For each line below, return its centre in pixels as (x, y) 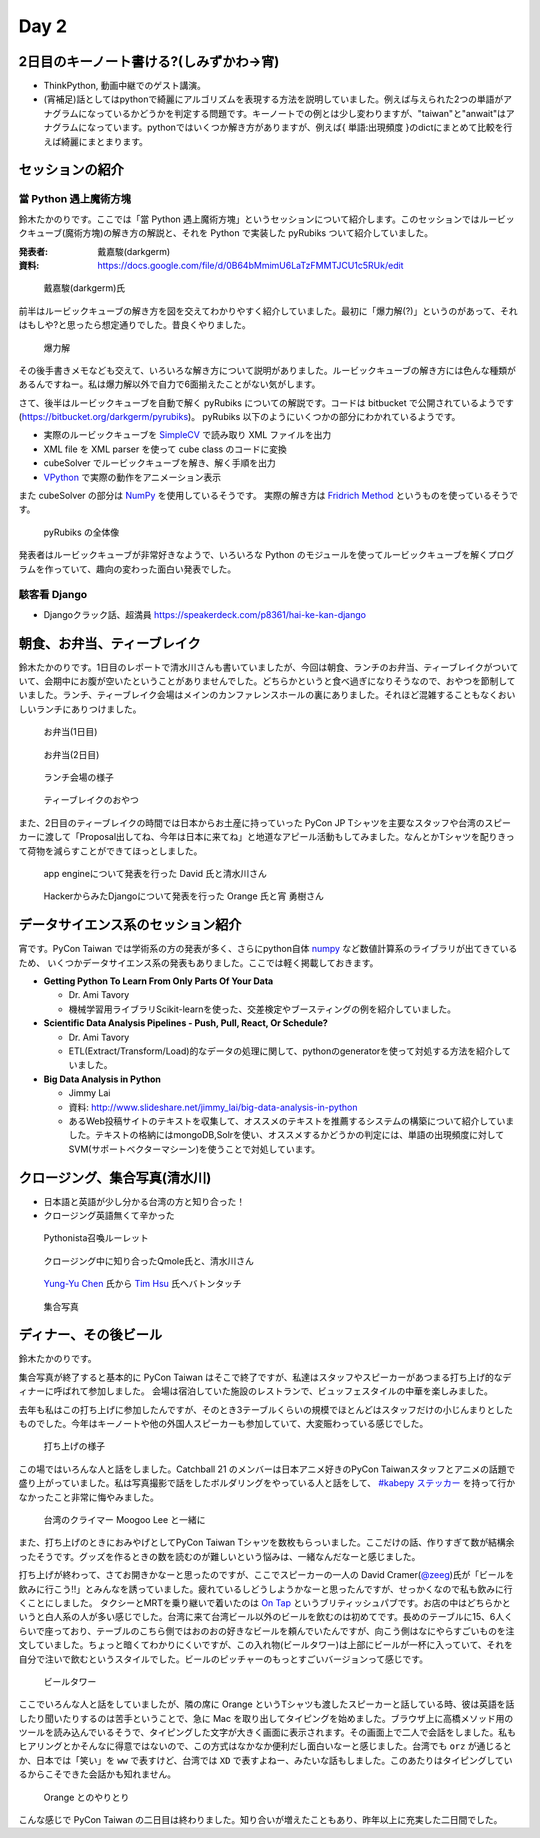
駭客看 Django (53, 595)
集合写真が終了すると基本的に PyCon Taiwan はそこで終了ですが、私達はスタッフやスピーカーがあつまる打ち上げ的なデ (265, 1377)
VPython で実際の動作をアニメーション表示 (132, 477)
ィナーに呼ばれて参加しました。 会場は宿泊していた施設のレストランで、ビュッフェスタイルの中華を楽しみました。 (256, 1391)
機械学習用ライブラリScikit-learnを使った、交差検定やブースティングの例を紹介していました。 (262, 1009)
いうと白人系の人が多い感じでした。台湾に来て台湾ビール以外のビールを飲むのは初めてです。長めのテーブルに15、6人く (266, 1617)
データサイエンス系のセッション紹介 (130, 925)
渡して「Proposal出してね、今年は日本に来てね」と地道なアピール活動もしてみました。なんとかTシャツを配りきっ (279, 837)
